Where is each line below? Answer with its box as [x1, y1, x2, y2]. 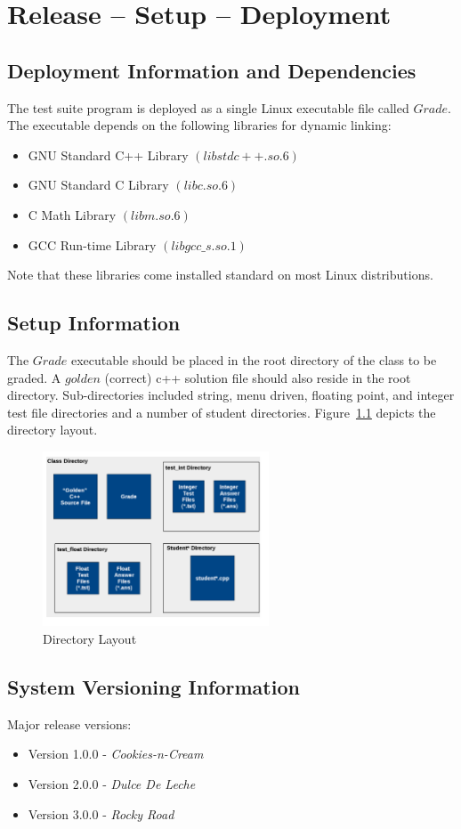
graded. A [7, 368, 61, 386]
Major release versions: [7, 714, 132, 733]
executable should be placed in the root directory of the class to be [71, 350, 437, 369]
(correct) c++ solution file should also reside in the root [104, 368, 411, 386]
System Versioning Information [7, 672, 300, 700]
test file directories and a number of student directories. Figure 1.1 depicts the [7, 402, 436, 421]
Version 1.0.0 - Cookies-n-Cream [28, 744, 204, 763]
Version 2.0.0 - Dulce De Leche [28, 774, 196, 792]
